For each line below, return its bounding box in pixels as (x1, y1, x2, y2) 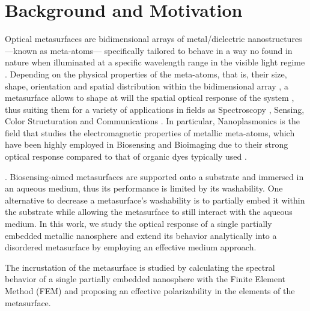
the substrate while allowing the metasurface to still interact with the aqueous (5, 205, 293, 218)
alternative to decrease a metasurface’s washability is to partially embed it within (5, 193, 305, 206)
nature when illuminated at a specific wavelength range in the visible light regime (5, 56, 305, 68)
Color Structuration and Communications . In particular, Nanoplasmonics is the (5, 115, 300, 127)
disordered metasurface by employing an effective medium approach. (5, 241, 257, 253)
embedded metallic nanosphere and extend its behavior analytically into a (5, 229, 277, 241)
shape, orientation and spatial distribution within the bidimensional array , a (5, 79, 288, 92)
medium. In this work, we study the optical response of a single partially (5, 217, 272, 230)
